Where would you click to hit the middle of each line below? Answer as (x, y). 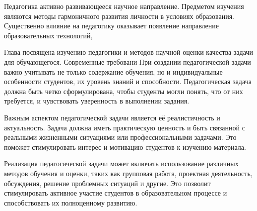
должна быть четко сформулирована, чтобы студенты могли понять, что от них (124, 91)
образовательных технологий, (48, 35)
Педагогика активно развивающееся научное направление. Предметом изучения (124, 6)
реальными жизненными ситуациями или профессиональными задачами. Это (120, 137)
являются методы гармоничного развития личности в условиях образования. (119, 16)
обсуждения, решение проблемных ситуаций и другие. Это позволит (107, 183)
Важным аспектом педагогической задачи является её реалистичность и (112, 117)
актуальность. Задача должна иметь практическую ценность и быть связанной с (125, 127)
